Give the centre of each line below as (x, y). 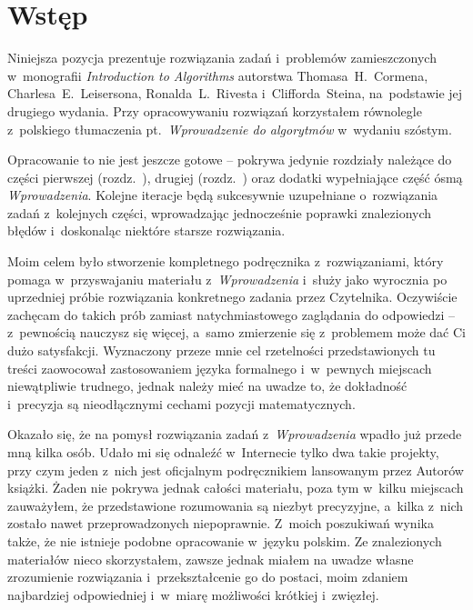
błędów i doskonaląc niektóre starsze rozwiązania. (146, 230)
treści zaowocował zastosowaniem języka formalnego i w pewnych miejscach (220, 368)
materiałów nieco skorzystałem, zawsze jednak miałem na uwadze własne (211, 559)
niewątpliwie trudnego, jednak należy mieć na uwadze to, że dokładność (207, 386)
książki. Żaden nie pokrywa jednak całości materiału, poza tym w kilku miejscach (236, 488)
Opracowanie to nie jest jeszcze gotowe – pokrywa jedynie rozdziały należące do (230, 160)
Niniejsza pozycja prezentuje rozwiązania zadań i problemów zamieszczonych (222, 58)
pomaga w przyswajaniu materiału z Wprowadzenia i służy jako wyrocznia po (227, 279)
